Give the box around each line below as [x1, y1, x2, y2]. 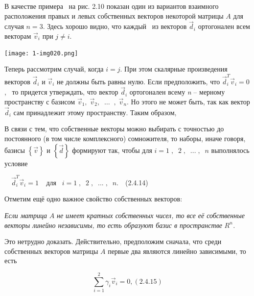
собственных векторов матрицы [4, 246, 98, 256]
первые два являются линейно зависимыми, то [108, 246, 246, 256]
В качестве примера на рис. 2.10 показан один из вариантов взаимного [4, 1, 219, 11]
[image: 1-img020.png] [4, 49, 78, 57]
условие [4, 158, 28, 168]
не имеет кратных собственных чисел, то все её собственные [56, 210, 245, 221]
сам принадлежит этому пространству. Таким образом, [13, 107, 177, 117]
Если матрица [4, 210, 47, 221]
